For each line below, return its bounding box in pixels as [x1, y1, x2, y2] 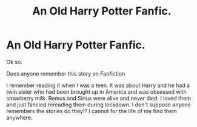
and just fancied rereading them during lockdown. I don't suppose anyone [6, 101, 191, 108]
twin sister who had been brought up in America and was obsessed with [6, 88, 187, 95]
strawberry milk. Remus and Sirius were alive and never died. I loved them [6, 94, 192, 102]
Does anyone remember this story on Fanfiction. [6, 70, 127, 77]
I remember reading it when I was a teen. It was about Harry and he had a [6, 82, 190, 89]
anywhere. [6, 114, 33, 121]
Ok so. [6, 58, 23, 65]
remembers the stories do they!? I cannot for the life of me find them [6, 107, 177, 114]
